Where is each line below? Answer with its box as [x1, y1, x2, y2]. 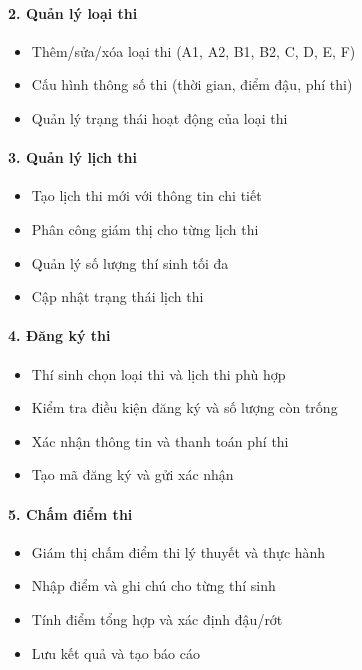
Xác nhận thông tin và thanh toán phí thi [31, 430, 289, 451]
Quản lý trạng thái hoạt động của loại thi [31, 107, 288, 128]
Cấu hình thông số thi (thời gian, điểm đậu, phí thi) [31, 74, 353, 95]
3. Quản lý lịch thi [8, 147, 137, 168]
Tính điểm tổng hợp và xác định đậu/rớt [31, 608, 283, 629]
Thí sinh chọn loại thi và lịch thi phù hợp [31, 363, 286, 384]
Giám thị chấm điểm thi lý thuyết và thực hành [31, 541, 326, 562]
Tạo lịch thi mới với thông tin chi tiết [31, 185, 262, 206]
